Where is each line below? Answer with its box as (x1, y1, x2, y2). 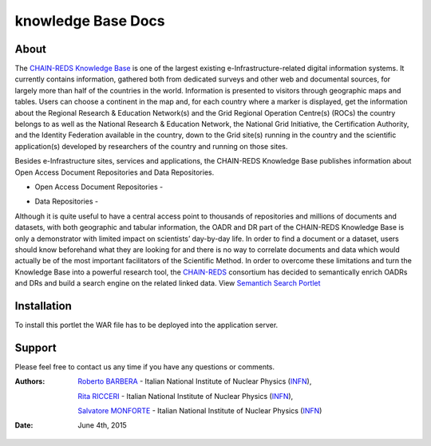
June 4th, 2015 (77, 420, 127, 430)
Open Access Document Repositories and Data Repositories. (14, 168, 215, 177)
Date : (14, 420, 34, 430)
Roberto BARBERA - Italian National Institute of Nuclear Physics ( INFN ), (77, 377, 312, 386)
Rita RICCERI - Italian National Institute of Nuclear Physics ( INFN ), (77, 391, 294, 401)
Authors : (14, 377, 45, 386)
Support (14, 341, 57, 354)
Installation (14, 299, 72, 313)
